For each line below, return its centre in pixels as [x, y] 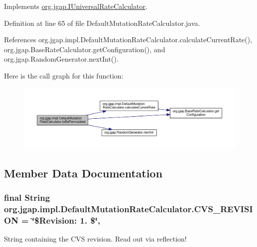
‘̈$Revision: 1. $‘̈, [66, 220]
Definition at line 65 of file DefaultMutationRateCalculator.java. [102, 23]
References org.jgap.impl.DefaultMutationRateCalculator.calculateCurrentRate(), [128, 40]
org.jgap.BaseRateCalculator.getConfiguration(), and [85, 49]
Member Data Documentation [83, 173]
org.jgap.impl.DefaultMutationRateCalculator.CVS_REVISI [128, 208]
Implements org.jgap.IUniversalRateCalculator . [76, 6]
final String [27, 197]
